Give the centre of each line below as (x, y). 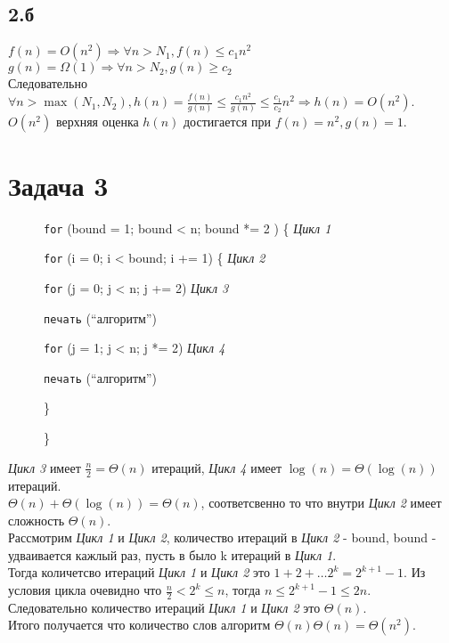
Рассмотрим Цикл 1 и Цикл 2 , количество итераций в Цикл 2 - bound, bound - (222, 537)
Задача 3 (58, 185)
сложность (37, 520)
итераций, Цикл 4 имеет (217, 467)
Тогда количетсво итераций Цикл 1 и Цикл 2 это (139, 572)
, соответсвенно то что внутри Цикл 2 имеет (321, 503)
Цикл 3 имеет (45, 467)
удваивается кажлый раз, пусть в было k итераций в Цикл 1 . (172, 554)
